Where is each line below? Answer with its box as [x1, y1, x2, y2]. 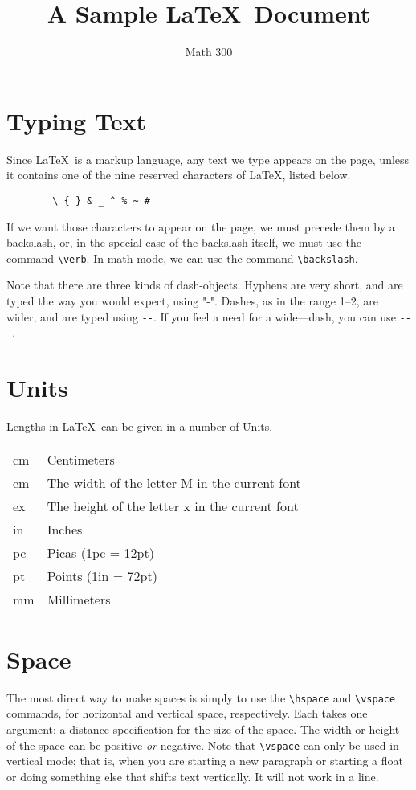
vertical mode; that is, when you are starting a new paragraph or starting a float [6, 752, 404, 769]
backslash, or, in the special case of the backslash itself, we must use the [6, 234, 362, 251]
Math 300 [185, 43, 233, 60]
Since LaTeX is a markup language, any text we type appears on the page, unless [6, 150, 410, 167]
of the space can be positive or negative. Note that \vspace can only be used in [6, 736, 399, 753]
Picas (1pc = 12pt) [47, 542, 154, 562]
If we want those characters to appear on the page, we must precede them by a [6, 218, 395, 235]
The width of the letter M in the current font [47, 473, 301, 492]
